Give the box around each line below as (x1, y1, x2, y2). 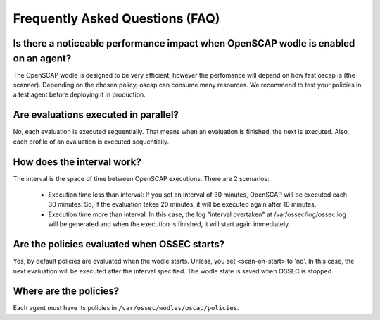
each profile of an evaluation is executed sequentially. (13, 137, 169, 146)
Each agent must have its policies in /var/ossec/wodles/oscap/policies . (13, 304, 239, 312)
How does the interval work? (13, 156, 141, 168)
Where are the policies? (13, 285, 120, 297)
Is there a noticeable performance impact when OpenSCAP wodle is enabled (13, 37, 355, 49)
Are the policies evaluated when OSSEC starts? (13, 238, 225, 250)
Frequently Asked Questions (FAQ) (13, 11, 220, 26)
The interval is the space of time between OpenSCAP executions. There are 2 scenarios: (13, 174, 270, 183)
